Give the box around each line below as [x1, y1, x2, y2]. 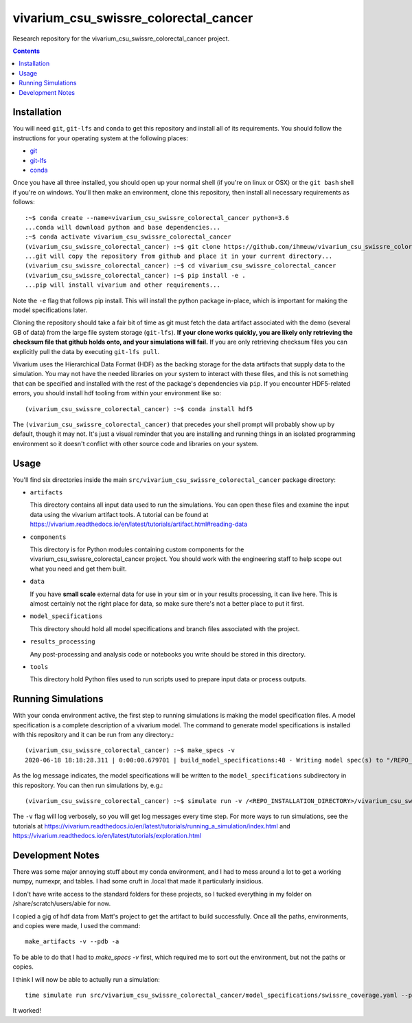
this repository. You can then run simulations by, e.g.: [12, 781, 163, 789]
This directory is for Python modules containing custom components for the [30, 545, 244, 553]
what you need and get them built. [30, 564, 127, 573]
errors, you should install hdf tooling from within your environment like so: [12, 389, 222, 397]
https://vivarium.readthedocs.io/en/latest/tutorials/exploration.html [12, 832, 202, 840]
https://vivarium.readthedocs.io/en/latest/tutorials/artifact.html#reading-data [30, 520, 248, 529]
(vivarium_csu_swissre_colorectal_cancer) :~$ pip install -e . [25, 272, 247, 279]
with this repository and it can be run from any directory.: [12, 730, 174, 738]
